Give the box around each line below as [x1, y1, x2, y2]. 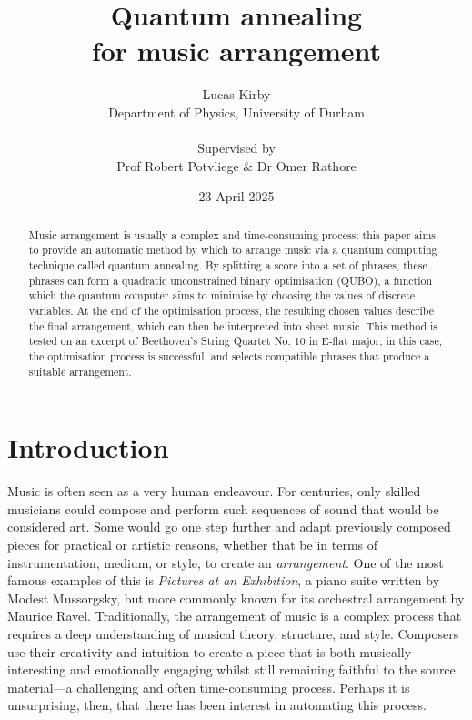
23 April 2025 [198, 187, 275, 206]
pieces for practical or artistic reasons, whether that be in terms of [7, 534, 378, 553]
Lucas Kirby [202, 85, 271, 104]
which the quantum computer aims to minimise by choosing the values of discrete [28, 288, 415, 303]
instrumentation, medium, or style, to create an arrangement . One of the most [7, 553, 444, 572]
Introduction [7, 429, 169, 466]
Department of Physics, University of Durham [108, 102, 365, 121]
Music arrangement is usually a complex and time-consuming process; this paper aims [28, 227, 436, 242]
